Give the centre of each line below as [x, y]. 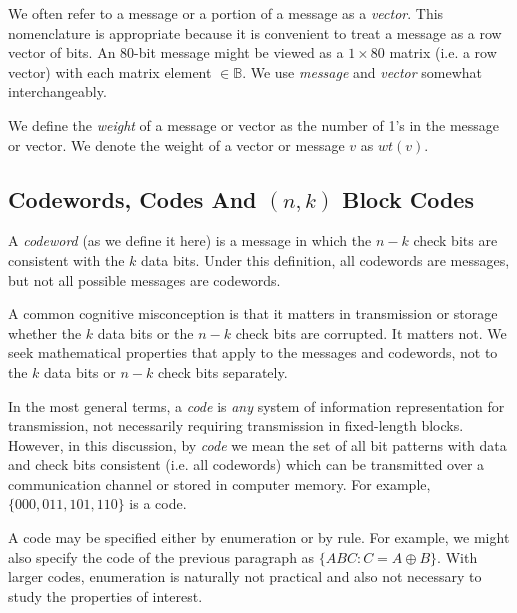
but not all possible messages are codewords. [144, 279]
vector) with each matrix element [110, 71]
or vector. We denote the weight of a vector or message [176, 144]
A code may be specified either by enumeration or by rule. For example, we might [259, 537]
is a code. [158, 503]
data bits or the [145, 332]
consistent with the [66, 259]
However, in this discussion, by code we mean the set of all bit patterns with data [257, 444]
